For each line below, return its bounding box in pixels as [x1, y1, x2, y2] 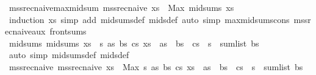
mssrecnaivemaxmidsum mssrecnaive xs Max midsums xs [9, 1, 234, 13]
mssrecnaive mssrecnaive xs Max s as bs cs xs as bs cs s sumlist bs [9, 60, 303, 73]
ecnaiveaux [5, 25, 46, 37]
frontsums [49, 25, 87, 37]
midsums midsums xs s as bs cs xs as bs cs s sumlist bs [9, 36, 259, 49]
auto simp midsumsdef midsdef [9, 48, 129, 61]
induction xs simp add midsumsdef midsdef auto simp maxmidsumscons [9, 13, 290, 25]
